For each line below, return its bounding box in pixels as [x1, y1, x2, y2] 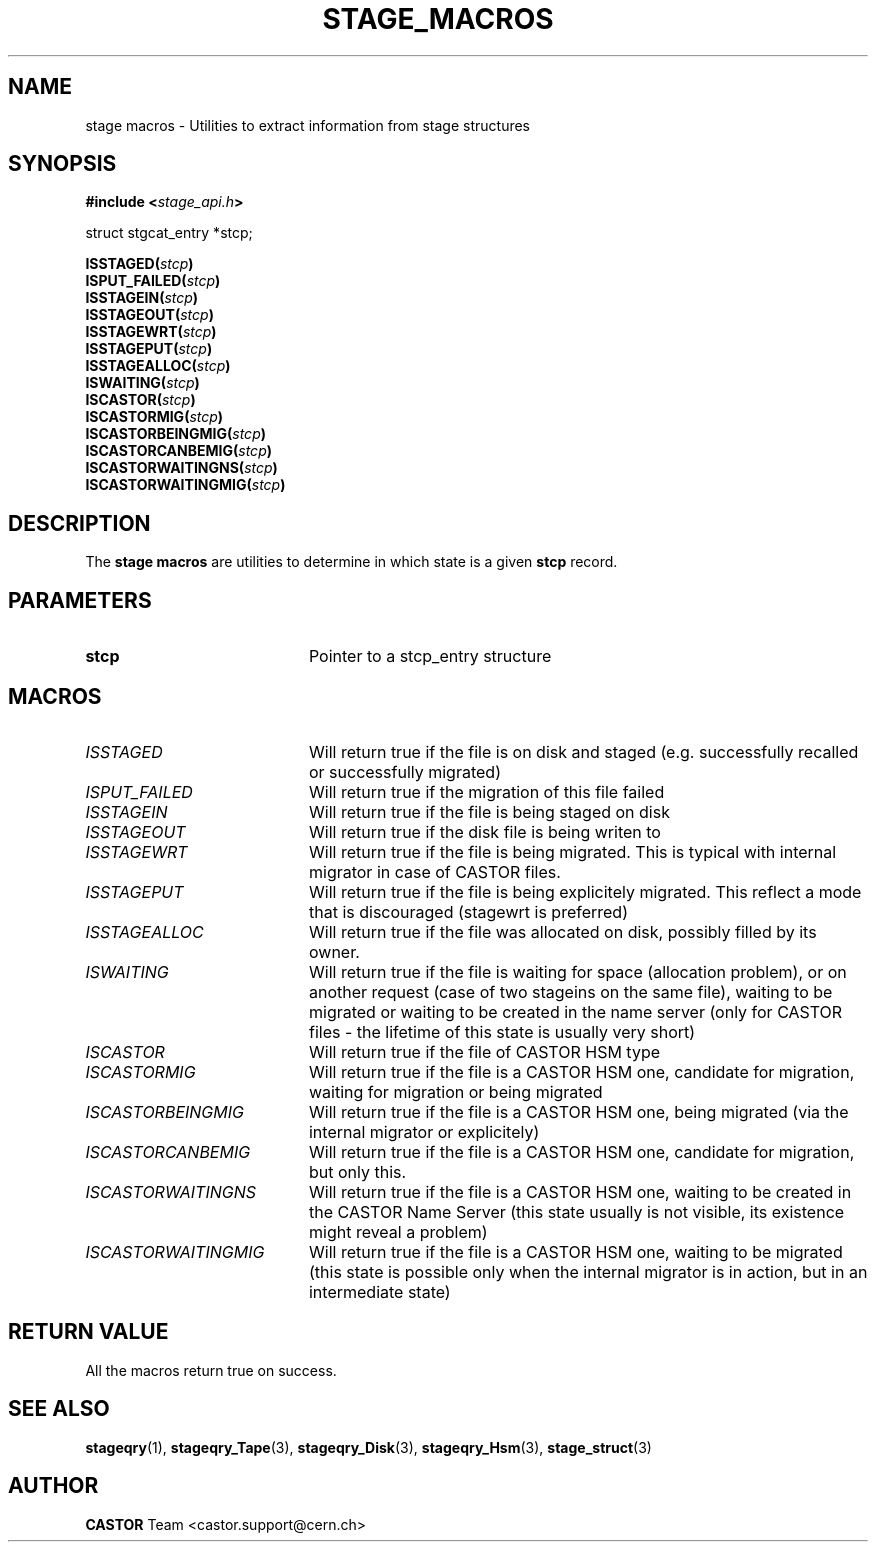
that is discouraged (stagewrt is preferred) [308, 901, 628, 922]
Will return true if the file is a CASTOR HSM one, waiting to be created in [308, 1181, 852, 1202]
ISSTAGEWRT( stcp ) [85, 323, 217, 341]
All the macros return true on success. [85, 1361, 337, 1379]
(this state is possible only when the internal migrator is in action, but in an [308, 1261, 868, 1282]
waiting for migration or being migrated [308, 1081, 603, 1102]
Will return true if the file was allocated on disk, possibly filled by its [308, 921, 817, 942]
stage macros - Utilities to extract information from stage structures [85, 116, 531, 134]
